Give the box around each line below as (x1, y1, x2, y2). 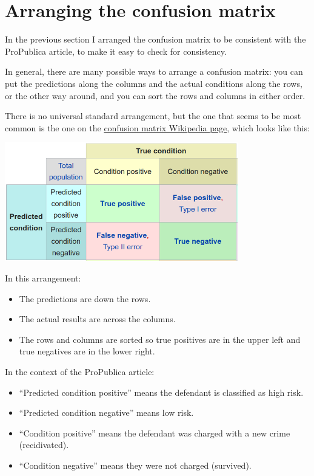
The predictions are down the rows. (19, 292, 151, 305)
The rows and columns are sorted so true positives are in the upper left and (19, 333, 301, 345)
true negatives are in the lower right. (19, 345, 155, 357)
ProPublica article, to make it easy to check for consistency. (5, 44, 227, 57)
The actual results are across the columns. (19, 312, 176, 325)
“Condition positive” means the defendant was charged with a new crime (19, 426, 290, 439)
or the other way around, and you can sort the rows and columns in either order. (5, 89, 306, 102)
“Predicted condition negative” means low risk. (19, 406, 194, 419)
